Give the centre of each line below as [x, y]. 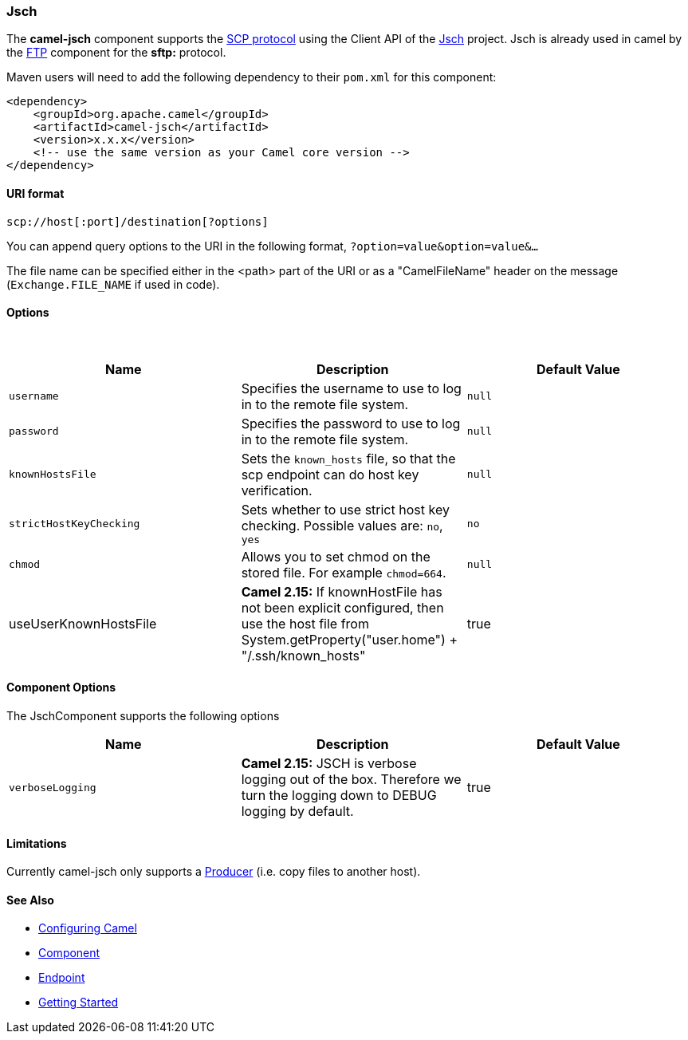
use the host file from [305, 623]
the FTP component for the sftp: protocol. [116, 53]
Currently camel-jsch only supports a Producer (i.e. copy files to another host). [214, 872]
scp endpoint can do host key [330, 474]
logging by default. [297, 812]
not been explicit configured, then [342, 607]
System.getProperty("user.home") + [349, 639]
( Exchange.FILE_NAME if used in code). [113, 284]
